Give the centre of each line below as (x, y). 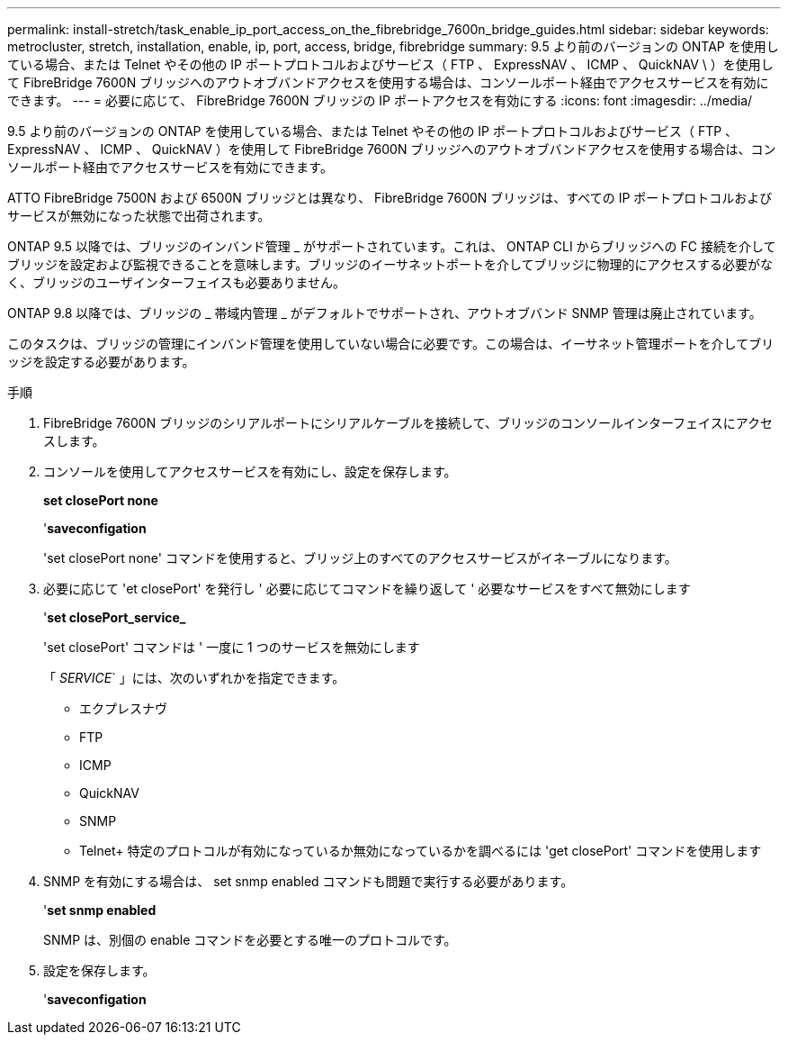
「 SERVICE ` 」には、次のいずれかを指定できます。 (194, 678)
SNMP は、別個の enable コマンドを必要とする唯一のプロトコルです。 (250, 940)
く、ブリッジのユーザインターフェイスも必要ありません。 (177, 282)
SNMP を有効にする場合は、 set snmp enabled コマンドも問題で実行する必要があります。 (309, 881)
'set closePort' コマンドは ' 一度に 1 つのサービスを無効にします (232, 647)
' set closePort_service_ (115, 617)
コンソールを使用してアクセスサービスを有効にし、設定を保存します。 (250, 471)
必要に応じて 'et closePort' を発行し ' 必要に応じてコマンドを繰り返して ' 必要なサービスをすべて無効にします (367, 589)
